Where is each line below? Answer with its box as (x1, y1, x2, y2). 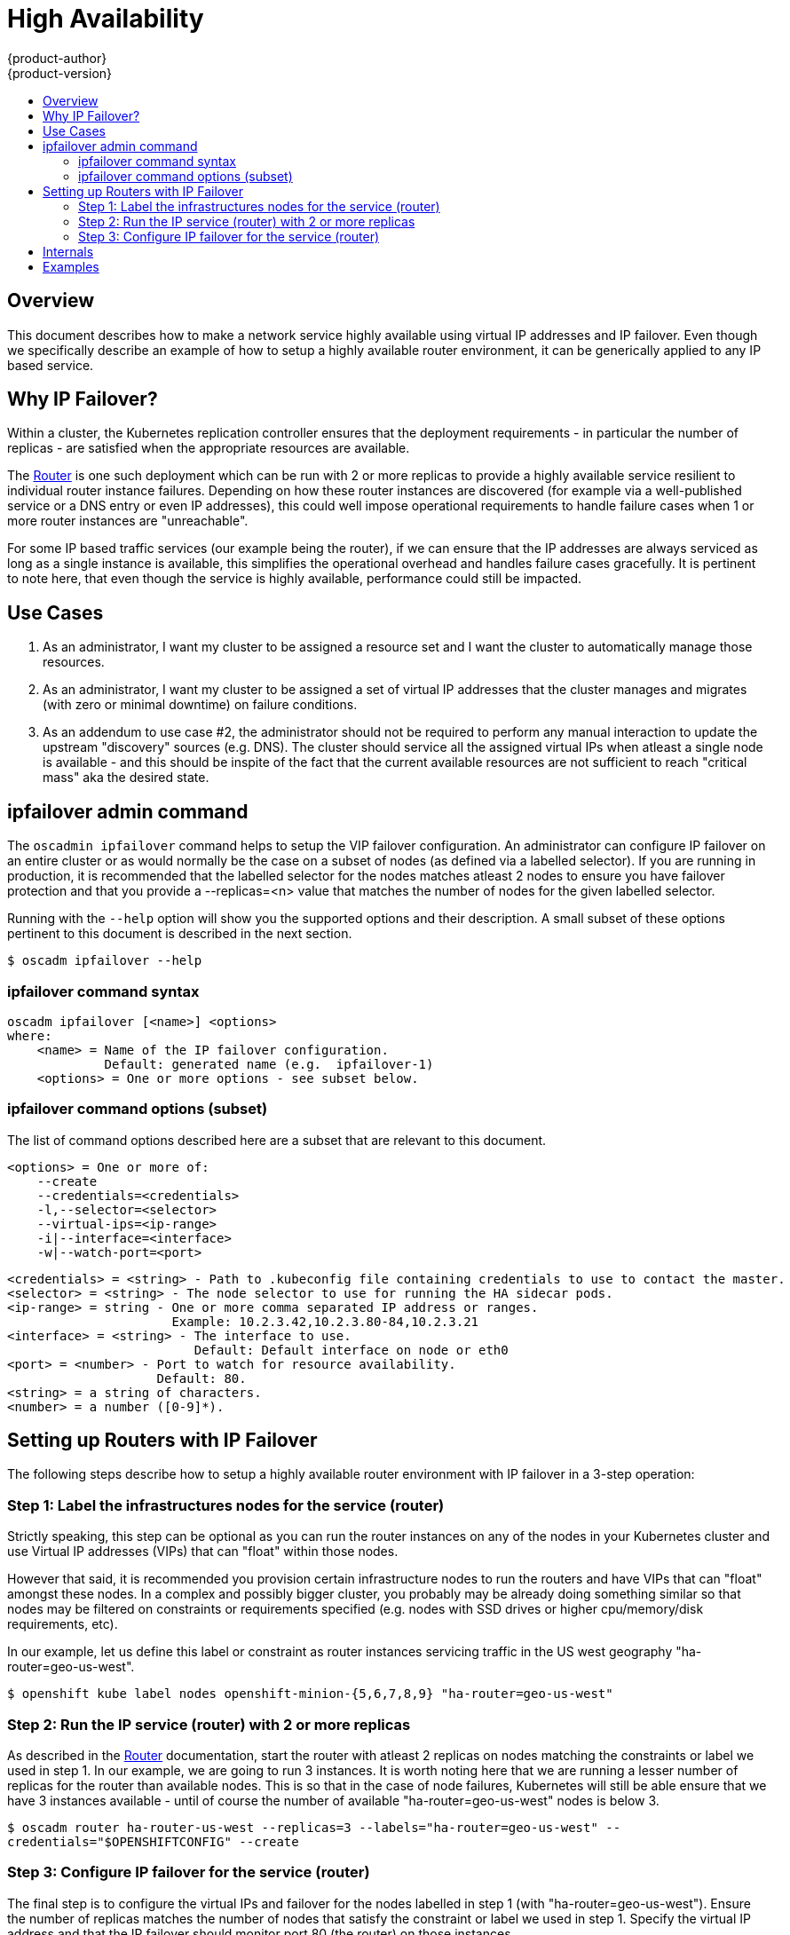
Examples (43, 258, 99, 274)
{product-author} (7, 50, 107, 66)
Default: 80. (156, 1370, 247, 1386)
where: (7, 1028, 52, 1043)
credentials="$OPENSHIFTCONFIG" (7, 1834, 232, 1849)
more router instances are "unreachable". (7, 513, 249, 529)
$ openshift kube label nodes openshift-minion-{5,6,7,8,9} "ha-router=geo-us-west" (7, 1686, 613, 1702)
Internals (43, 243, 94, 259)
